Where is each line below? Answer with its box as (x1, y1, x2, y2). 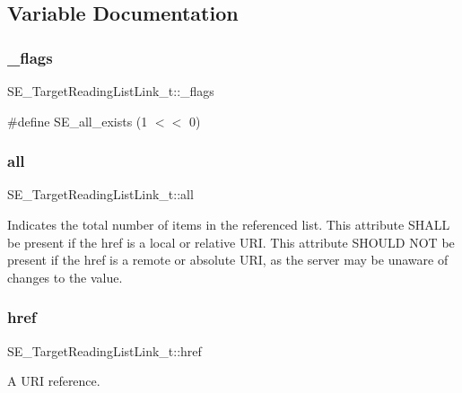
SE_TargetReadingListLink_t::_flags (7, 82, 214, 100)
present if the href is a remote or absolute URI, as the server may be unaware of (7, 250, 449, 269)
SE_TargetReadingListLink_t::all (7, 185, 194, 204)
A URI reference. (7, 371, 100, 390)
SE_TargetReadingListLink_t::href (7, 341, 202, 360)
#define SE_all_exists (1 (7, 111, 148, 130)
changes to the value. (7, 267, 123, 286)
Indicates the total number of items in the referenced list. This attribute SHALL (7, 215, 450, 233)
